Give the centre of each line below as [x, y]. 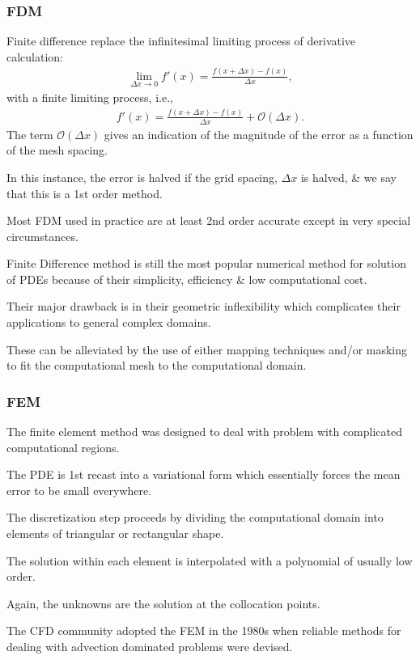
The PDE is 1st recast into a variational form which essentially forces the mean [204, 474]
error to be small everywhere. [79, 490]
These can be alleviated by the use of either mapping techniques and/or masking [207, 349]
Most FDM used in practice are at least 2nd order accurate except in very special [209, 220]
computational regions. [63, 447]
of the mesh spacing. [57, 150]
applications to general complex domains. [109, 322]
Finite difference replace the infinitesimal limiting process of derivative [181, 41]
